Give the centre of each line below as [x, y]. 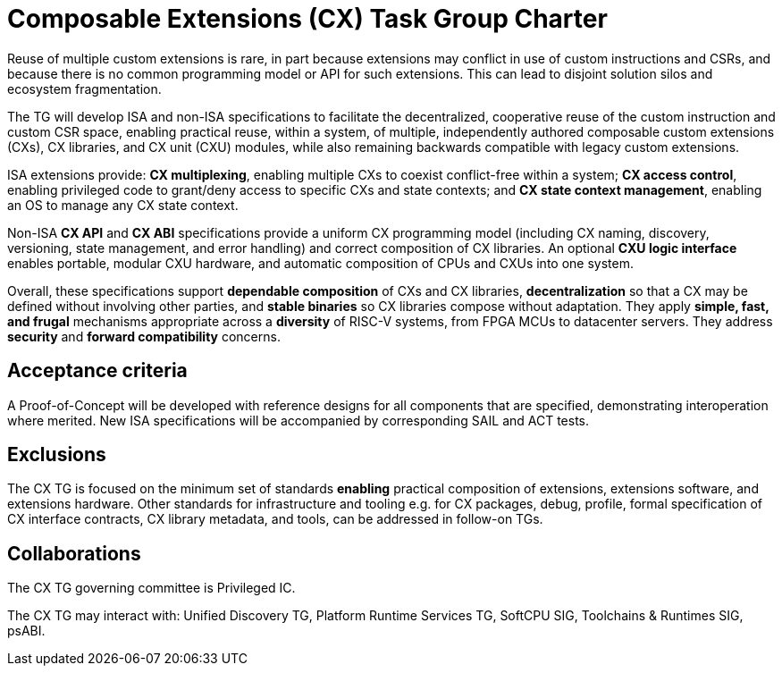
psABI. [26, 631]
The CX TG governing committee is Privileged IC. [151, 588]
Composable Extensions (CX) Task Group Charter [307, 19]
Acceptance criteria [97, 371]
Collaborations [74, 553]
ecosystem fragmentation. [84, 88]
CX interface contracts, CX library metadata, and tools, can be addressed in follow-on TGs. [275, 519]
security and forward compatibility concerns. [144, 336]
